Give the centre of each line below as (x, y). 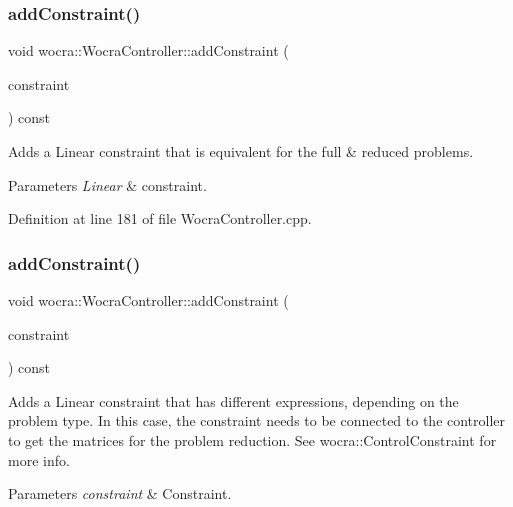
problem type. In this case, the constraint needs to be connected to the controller (257, 420)
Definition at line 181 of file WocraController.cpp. (160, 218)
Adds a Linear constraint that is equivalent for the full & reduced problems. (241, 151)
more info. (39, 459)
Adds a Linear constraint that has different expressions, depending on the (233, 400)
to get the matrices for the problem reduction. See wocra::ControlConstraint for (252, 439)
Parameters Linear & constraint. (107, 184)
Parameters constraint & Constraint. (120, 493)
